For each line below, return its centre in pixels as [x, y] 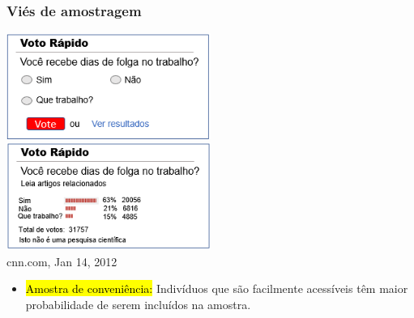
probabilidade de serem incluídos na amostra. [138, 304]
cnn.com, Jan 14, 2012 [62, 261]
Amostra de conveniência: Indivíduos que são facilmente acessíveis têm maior [217, 288]
